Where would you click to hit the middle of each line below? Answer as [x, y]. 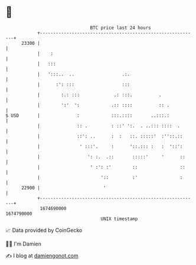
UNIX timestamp [119, 219]
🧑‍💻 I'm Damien [24, 244]
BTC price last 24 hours [120, 28]
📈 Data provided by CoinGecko [44, 230]
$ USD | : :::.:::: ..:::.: [87, 115]
